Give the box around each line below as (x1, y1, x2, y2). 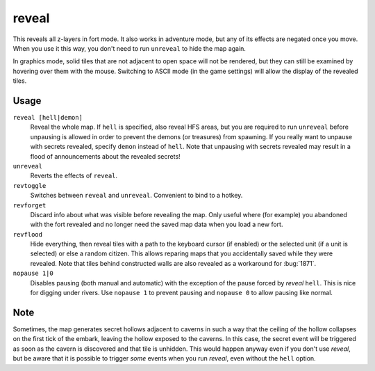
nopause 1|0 (12, 269, 53, 278)
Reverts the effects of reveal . (30, 171, 118, 180)
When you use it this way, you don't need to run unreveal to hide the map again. (12, 44, 247, 52)
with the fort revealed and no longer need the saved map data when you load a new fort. (30, 220, 283, 229)
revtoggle (12, 182, 47, 189)
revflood (12, 230, 43, 238)
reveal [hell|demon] (12, 113, 83, 122)
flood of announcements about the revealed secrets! (30, 152, 181, 160)
